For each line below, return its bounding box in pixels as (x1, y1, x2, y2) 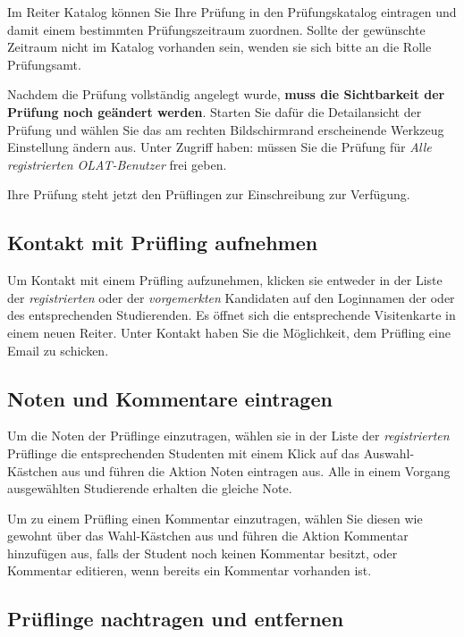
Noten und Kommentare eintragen (7, 384, 333, 412)
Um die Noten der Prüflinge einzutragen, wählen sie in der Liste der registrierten (7, 426, 450, 445)
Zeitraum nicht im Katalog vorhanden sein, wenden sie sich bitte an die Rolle (7, 38, 432, 56)
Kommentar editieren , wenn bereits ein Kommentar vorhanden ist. (7, 561, 372, 580)
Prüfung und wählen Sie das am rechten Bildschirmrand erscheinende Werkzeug (7, 120, 444, 138)
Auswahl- (363, 443, 415, 462)
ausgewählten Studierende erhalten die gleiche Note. (7, 479, 292, 498)
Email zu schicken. (7, 340, 109, 359)
